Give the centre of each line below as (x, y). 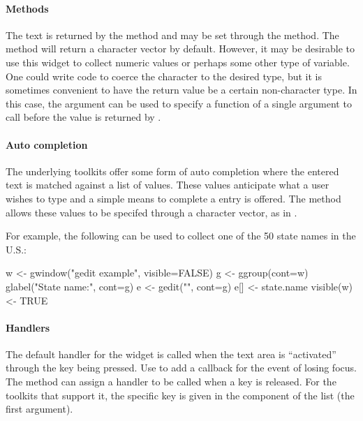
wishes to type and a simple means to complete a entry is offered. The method (173, 198)
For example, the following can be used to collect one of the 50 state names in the (181, 236)
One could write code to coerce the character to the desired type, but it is (164, 76)
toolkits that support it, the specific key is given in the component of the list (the (180, 395)
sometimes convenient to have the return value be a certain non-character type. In (181, 90)
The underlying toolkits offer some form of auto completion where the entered (172, 171)
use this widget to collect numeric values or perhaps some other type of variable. (178, 62)
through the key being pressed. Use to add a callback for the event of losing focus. (181, 368)
